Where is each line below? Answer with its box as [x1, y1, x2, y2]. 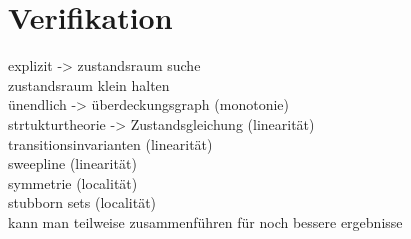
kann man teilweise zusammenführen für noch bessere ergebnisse [8, 211, 403, 232]
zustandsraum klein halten [8, 74, 170, 95]
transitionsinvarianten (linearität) [8, 133, 213, 154]
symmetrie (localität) [8, 172, 138, 193]
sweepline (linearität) [8, 153, 137, 174]
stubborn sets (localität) [8, 192, 157, 213]
